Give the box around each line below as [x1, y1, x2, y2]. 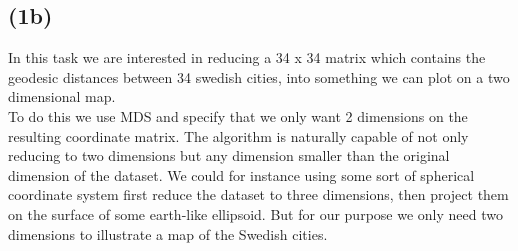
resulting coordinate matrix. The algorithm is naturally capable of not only [8, 125, 469, 146]
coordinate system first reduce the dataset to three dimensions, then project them [8, 184, 509, 205]
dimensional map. [8, 86, 116, 107]
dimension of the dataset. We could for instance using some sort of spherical [8, 164, 475, 185]
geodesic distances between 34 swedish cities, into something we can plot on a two [8, 66, 510, 87]
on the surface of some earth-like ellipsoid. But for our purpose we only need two [8, 203, 503, 224]
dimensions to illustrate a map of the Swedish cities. [8, 223, 328, 244]
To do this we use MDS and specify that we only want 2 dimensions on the [8, 105, 468, 126]
